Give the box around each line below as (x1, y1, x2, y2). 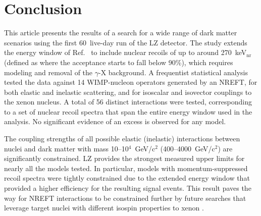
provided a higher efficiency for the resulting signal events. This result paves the (4, 183, 251, 193)
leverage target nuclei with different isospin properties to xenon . (4, 202, 204, 213)
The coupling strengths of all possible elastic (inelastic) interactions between (4, 133, 240, 144)
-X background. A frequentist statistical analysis (98, 67, 248, 77)
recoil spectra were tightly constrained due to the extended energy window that (4, 173, 250, 183)
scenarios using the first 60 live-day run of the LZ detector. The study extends (4, 37, 247, 47)
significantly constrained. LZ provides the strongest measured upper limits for (4, 153, 245, 164)
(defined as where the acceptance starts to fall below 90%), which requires (4, 57, 233, 67)
